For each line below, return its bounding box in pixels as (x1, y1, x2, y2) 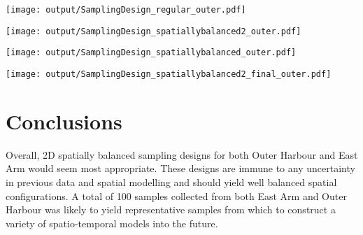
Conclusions (6, 106, 122, 135)
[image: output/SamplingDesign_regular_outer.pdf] (6, 5, 246, 15)
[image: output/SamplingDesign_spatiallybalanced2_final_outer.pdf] (6, 69, 332, 79)
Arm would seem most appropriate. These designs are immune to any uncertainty (6, 161, 355, 176)
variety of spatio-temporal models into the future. (6, 215, 218, 230)
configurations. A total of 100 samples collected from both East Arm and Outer (6, 188, 347, 203)
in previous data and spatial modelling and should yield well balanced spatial (6, 174, 337, 189)
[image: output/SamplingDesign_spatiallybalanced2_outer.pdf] (6, 26, 301, 36)
